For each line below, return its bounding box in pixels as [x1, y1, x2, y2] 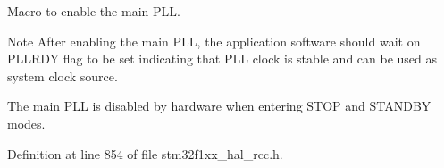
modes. [7, 113, 46, 132]
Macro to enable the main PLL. [7, 2, 180, 20]
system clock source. [7, 66, 118, 85]
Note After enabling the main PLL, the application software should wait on [7, 31, 421, 50]
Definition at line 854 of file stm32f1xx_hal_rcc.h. [7, 144, 283, 163]
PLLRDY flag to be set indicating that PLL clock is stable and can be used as [7, 49, 438, 68]
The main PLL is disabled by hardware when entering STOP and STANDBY [7, 97, 431, 115]
